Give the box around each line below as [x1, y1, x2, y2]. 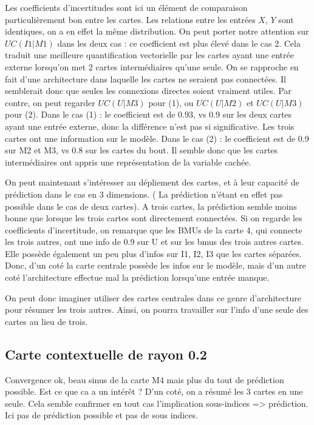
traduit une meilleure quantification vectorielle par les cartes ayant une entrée [5, 49, 294, 61]
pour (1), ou [148, 96, 194, 109]
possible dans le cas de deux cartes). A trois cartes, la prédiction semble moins [5, 199, 297, 212]
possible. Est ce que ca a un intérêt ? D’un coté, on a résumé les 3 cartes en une [5, 385, 303, 398]
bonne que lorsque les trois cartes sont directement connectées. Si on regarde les [5, 212, 302, 224]
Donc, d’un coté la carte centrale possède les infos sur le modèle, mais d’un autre [5, 259, 306, 272]
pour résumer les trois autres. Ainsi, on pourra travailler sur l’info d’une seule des [5, 303, 309, 316]
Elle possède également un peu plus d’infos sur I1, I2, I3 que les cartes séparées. [5, 247, 302, 259]
